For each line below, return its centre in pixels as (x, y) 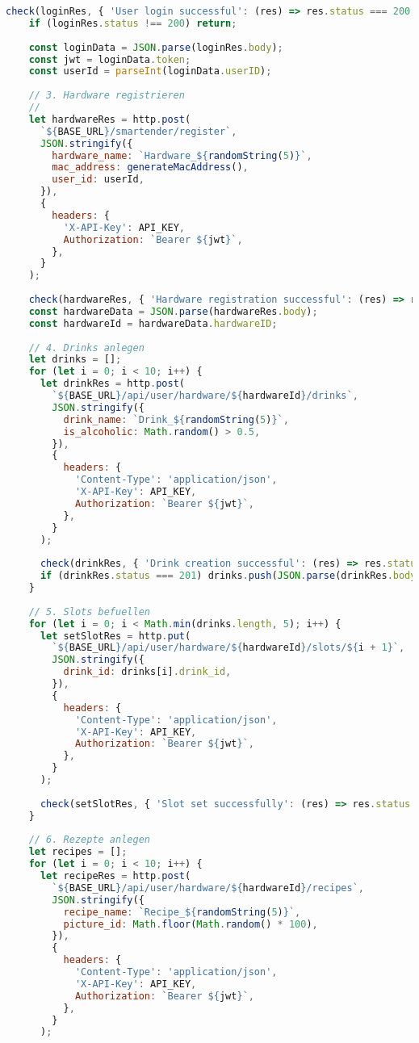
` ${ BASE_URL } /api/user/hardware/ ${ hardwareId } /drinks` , (205, 396)
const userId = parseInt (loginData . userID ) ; (150, 71)
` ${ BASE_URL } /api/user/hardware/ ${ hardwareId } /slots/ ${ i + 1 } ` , (228, 648)
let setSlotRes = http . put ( (115, 636)
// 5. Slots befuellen (89, 612)
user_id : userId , (98, 180)
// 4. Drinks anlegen (86, 348)
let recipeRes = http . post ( (115, 876)
